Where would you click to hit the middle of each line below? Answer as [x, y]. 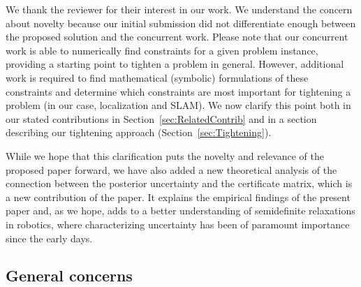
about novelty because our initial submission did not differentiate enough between [181, 23]
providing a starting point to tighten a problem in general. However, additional [175, 64]
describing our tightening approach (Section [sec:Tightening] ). [139, 132]
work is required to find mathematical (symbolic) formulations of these [157, 77]
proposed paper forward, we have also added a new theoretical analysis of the [171, 169]
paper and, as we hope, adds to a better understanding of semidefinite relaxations [180, 211]
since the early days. [49, 238]
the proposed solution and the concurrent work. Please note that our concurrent [177, 37]
